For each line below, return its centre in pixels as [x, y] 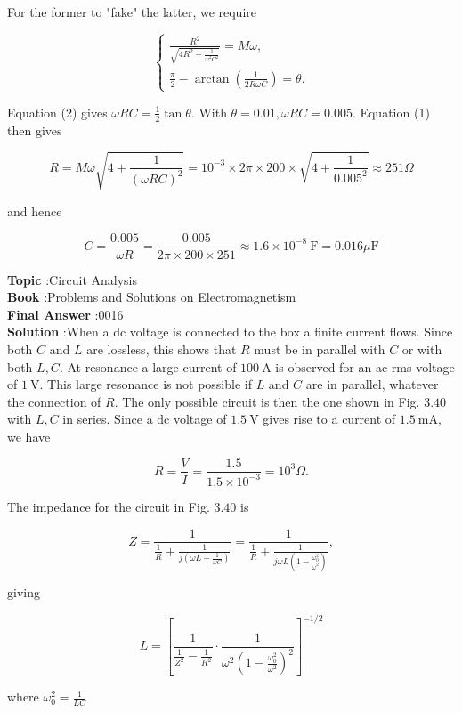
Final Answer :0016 [65, 314]
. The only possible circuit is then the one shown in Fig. [267, 401]
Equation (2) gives [57, 112]
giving [24, 592]
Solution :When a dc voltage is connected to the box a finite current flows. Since [230, 332]
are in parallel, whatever [372, 384]
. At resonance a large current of [148, 366]
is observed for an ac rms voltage [365, 366]
